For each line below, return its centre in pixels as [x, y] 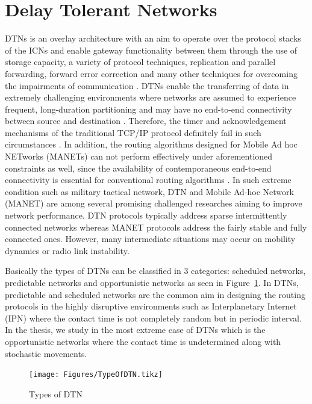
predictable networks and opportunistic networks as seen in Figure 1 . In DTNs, [152, 282]
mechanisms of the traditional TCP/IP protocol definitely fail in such [133, 132]
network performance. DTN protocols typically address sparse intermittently [146, 215]
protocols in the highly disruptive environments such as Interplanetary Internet [151, 306]
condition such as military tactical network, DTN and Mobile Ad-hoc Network [149, 191]
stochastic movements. [46, 353]
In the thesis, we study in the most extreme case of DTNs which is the [135, 330]
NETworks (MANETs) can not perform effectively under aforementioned [139, 156]
